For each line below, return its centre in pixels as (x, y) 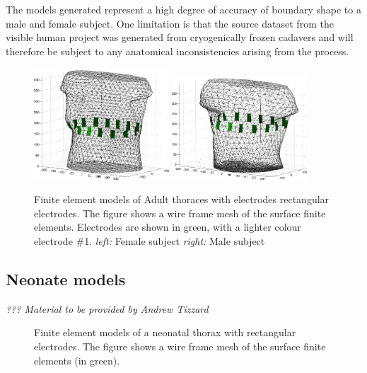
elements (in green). (77, 360)
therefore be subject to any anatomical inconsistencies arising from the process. (177, 51)
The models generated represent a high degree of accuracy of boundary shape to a (183, 9)
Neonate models (66, 279)
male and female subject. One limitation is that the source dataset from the (170, 23)
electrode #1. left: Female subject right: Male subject (150, 240)
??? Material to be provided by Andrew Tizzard (107, 308)
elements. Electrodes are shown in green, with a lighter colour (168, 227)
